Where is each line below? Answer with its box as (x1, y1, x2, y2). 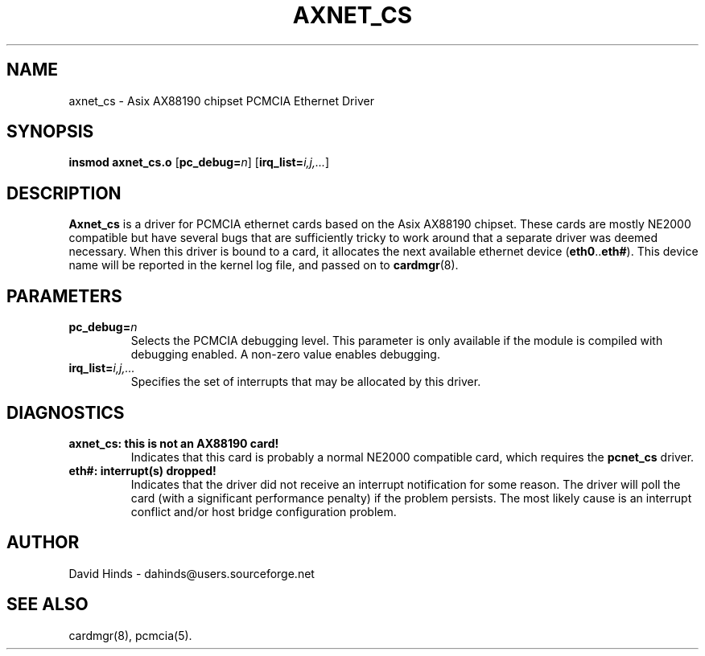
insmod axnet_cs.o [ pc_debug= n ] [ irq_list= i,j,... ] (68, 155, 330, 170)
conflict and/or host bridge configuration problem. (130, 504, 397, 519)
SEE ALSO (6, 594, 89, 615)
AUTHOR (6, 532, 80, 553)
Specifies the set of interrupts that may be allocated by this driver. (130, 375, 481, 389)
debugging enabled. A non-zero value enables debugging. (130, 347, 440, 362)
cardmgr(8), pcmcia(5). (68, 628, 192, 642)
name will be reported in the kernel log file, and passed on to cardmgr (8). (68, 258, 459, 273)
